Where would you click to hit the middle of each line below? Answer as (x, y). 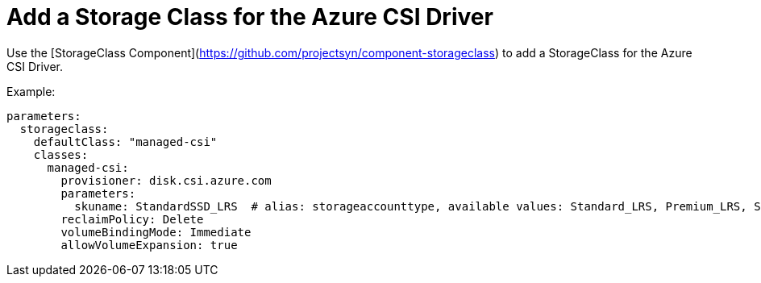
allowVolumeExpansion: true (149, 245)
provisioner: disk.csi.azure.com (166, 180)
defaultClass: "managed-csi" (125, 141)
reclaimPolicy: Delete (132, 219)
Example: (31, 91)
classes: (61, 154)
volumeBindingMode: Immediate (156, 232)
